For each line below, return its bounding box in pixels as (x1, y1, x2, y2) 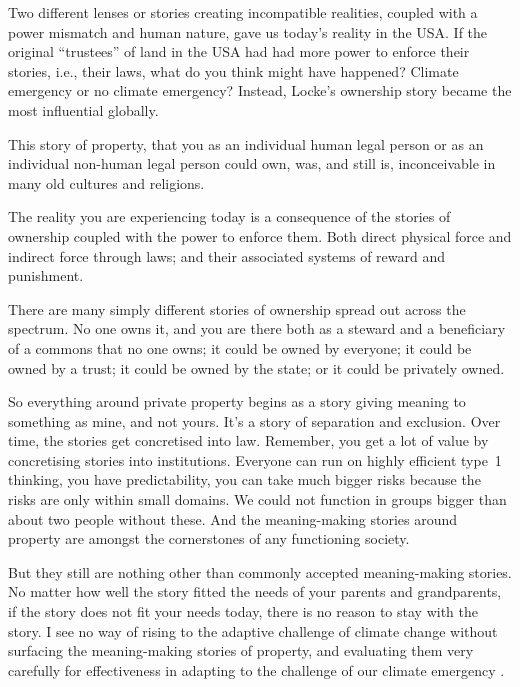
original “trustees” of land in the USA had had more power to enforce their (8, 41, 470, 62)
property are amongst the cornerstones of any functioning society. (8, 528, 410, 549)
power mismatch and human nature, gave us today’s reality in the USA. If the (8, 21, 488, 42)
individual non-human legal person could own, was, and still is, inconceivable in (8, 153, 496, 174)
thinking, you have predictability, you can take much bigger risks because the (8, 469, 481, 490)
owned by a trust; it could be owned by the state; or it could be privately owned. (8, 357, 505, 378)
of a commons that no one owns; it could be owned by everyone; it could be (8, 337, 472, 358)
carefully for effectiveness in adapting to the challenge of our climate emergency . (8, 659, 505, 680)
